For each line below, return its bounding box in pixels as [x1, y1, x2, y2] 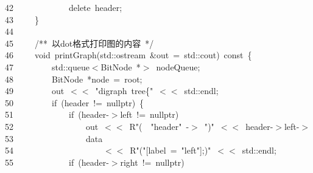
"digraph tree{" [95, 84, 153, 97]
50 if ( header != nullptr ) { [5, 96, 144, 109]
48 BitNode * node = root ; [5, 72, 142, 85]
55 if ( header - [5, 155, 109, 168]
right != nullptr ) [120, 155, 185, 168]
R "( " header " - [129, 120, 189, 132]
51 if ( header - [5, 108, 109, 121]
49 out [5, 84, 65, 97]
